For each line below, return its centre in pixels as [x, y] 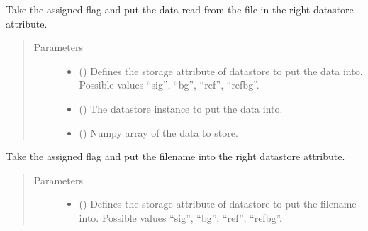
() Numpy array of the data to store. [158, 132]
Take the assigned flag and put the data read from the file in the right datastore [180, 9]
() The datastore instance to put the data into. [181, 108]
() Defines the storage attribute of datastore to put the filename [218, 204]
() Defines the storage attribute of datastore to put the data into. [221, 71]
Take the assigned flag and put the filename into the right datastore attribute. [175, 156]
